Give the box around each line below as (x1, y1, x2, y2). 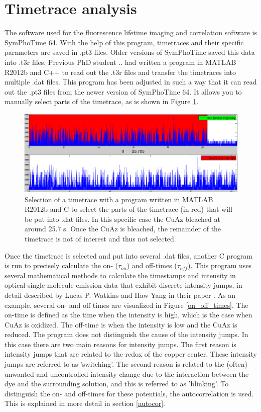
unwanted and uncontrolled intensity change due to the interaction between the (5, 368, 249, 379)
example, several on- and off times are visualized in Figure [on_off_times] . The (5, 299, 248, 310)
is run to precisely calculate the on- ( (5, 260, 118, 271)
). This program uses (188, 260, 252, 271)
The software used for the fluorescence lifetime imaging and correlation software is (5, 27, 257, 38)
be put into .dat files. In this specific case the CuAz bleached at (25, 213, 220, 224)
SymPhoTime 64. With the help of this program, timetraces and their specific (5, 37, 244, 47)
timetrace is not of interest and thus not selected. (25, 233, 176, 243)
